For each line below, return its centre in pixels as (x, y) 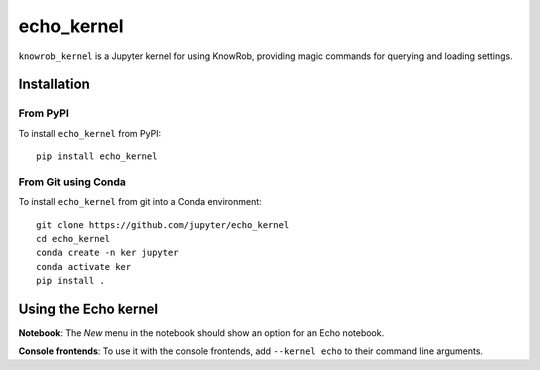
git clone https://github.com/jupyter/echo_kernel (163, 224)
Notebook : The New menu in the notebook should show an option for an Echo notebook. (201, 333)
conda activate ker (84, 266)
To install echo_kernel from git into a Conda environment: (140, 202)
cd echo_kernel (73, 239)
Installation (54, 84)
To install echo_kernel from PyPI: (90, 133)
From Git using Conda (72, 182)
